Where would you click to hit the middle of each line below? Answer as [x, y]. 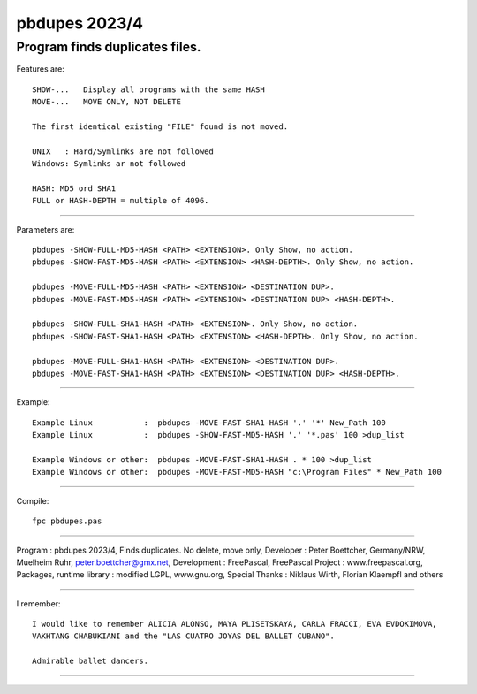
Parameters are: [45, 229]
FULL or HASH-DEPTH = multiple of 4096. [121, 201]
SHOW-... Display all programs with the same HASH [148, 89]
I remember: [38, 603]
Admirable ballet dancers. [91, 661]
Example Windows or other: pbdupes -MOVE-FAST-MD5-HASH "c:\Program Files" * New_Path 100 [237, 472]
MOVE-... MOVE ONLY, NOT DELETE [106, 102]
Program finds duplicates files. [109, 47]
